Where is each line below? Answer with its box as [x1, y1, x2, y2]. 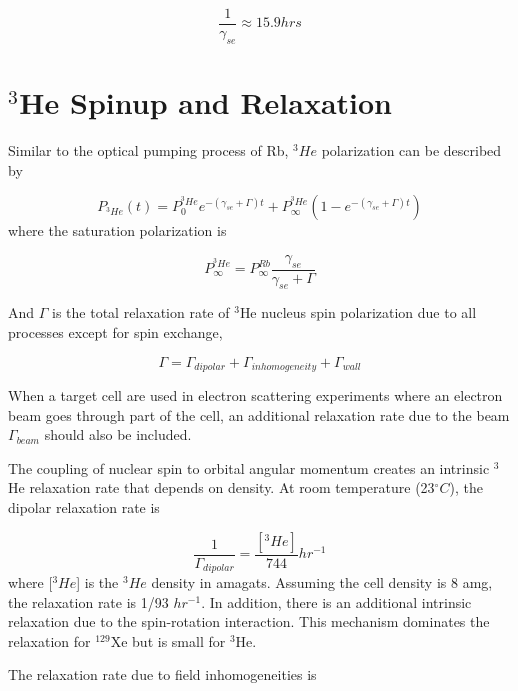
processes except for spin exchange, [8, 321, 223, 342]
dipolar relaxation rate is [8, 497, 160, 517]
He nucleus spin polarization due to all [239, 302, 477, 323]
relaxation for [8, 630, 91, 651]
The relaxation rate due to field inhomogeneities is [8, 664, 317, 685]
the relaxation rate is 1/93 [8, 591, 169, 612]
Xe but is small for [110, 630, 226, 651]
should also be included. [44, 424, 192, 445]
